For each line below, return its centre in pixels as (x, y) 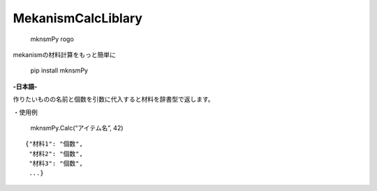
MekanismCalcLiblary (78, 18)
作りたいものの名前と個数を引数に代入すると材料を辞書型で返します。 (113, 99)
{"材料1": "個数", (54, 144)
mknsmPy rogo (52, 39)
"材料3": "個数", (56, 163)
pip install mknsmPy (59, 70)
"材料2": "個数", (56, 154)
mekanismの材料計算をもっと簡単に (65, 54)
